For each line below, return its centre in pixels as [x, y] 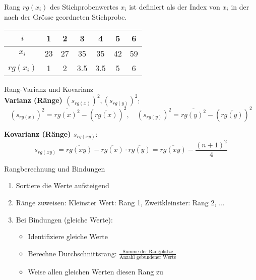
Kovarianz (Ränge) [38, 133]
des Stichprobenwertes [84, 7]
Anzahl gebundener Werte [148, 257]
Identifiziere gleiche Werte [68, 236]
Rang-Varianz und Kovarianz [49, 89]
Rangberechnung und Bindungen [55, 168]
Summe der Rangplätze [148, 251]
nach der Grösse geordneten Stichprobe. [66, 16]
